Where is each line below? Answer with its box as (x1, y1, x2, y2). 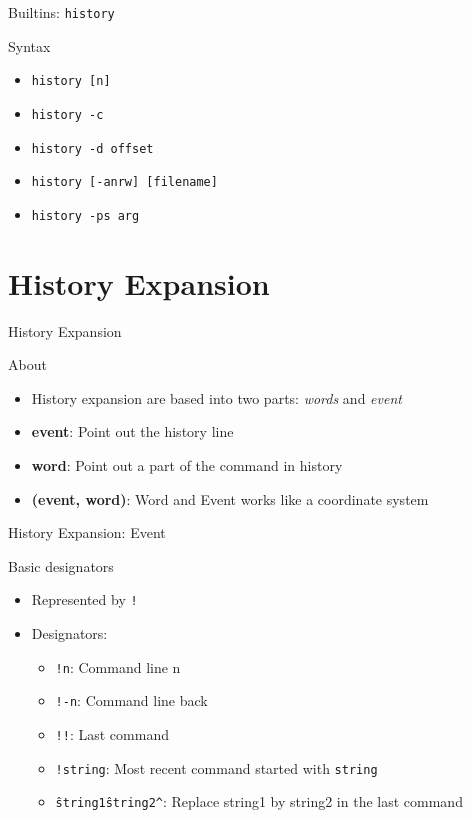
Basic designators (8, 555, 114, 576)
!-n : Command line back (55, 690, 208, 711)
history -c (31, 107, 104, 122)
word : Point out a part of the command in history (31, 455, 343, 476)
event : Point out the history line (31, 421, 234, 442)
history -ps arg (31, 208, 140, 223)
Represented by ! (31, 589, 138, 610)
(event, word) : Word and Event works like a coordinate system (31, 488, 429, 509)
